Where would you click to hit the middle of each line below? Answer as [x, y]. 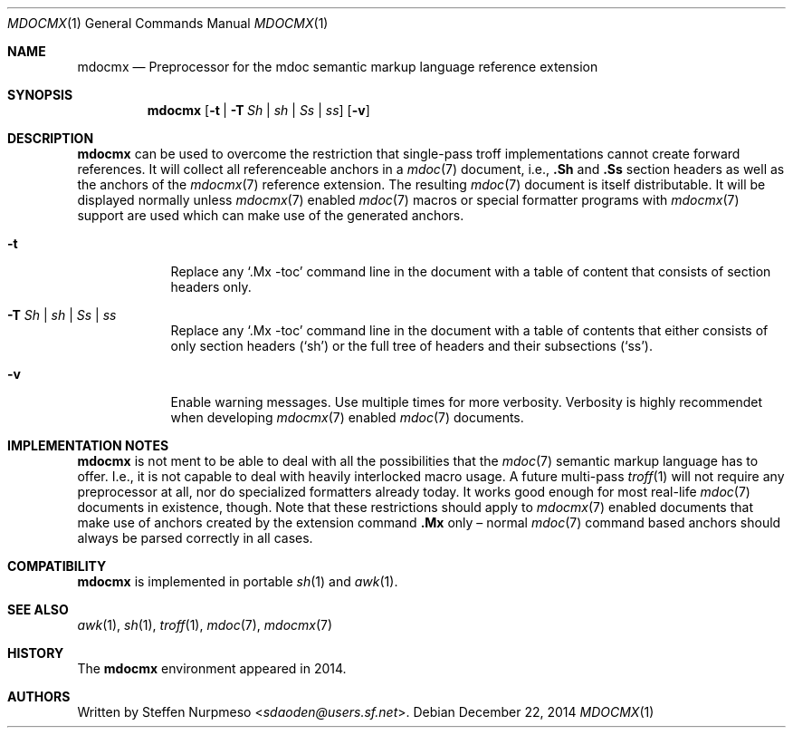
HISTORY [36, 653]
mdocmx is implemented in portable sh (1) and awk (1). [238, 581]
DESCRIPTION [51, 138]
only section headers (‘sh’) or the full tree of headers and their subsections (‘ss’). [411, 346]
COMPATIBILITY [57, 566]
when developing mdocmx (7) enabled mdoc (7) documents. [347, 417]
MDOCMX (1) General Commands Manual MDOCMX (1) [168, 23]
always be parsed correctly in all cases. [195, 538]
